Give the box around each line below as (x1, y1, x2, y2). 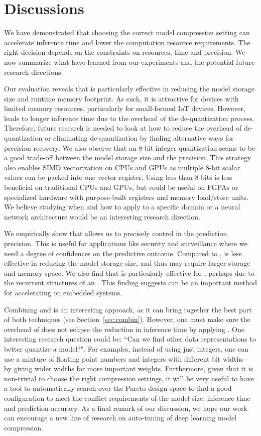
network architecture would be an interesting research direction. (4, 211, 200, 222)
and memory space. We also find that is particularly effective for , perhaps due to (4, 267, 254, 278)
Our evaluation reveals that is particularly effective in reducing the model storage (4, 83, 255, 94)
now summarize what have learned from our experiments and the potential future (4, 56, 255, 67)
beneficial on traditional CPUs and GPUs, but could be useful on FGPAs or (4, 182, 238, 192)
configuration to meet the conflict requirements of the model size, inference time (4, 392, 250, 403)
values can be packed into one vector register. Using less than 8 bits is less (4, 172, 232, 182)
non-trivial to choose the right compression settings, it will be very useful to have (4, 373, 254, 383)
